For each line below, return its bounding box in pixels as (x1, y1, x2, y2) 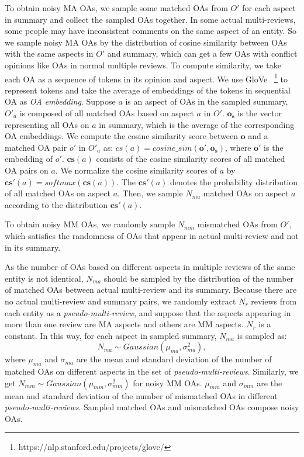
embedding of (5, 153, 53, 165)
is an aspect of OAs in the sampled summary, (125, 95, 288, 108)
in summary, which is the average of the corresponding (99, 118, 295, 130)
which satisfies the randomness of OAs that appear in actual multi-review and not (5, 229, 299, 241)
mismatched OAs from (197, 218, 278, 230)
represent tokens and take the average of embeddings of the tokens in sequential (5, 84, 291, 96)
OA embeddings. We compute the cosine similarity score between (5, 130, 238, 142)
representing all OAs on (5, 118, 89, 130)
